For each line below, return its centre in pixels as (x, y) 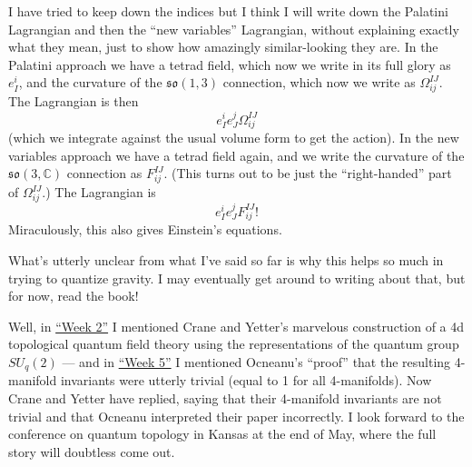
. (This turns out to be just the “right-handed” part (308, 173)
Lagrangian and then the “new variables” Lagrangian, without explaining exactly (234, 29)
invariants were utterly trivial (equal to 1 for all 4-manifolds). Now (246, 380)
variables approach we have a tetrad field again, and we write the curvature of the (236, 155)
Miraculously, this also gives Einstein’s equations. (145, 229)
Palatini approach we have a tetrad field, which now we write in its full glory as (230, 64)
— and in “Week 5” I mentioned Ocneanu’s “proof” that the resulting (256, 362)
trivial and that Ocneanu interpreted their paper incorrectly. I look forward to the (236, 416)
